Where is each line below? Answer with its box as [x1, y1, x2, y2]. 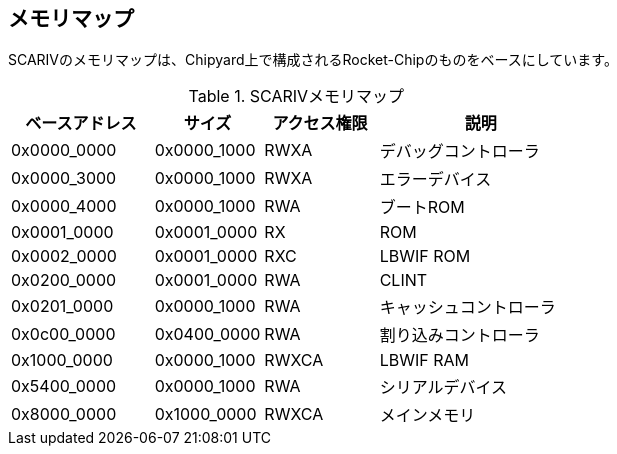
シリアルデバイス [379, 377, 508, 398]
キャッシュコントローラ [379, 297, 556, 318]
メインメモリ [379, 405, 476, 426]
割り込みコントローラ [379, 325, 540, 346]
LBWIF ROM [379, 246, 471, 267]
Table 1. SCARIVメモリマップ [188, 86, 405, 107]
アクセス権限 [272, 113, 368, 134]
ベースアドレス [25, 113, 137, 134]
